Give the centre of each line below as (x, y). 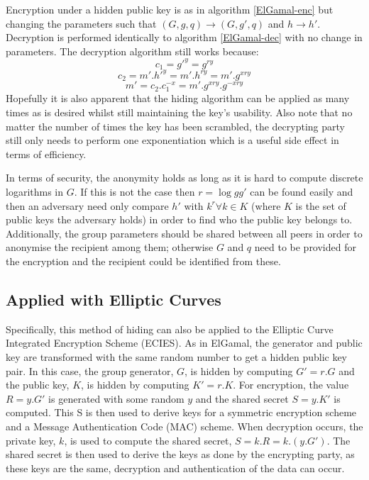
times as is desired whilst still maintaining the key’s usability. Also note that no (179, 112)
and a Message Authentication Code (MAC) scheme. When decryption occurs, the (184, 426)
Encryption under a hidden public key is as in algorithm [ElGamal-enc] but (170, 9)
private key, (31, 440)
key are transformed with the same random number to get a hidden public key (177, 356)
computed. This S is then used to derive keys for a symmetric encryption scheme (181, 412)
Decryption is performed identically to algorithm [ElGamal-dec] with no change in (184, 37)
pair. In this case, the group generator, (90, 370)
